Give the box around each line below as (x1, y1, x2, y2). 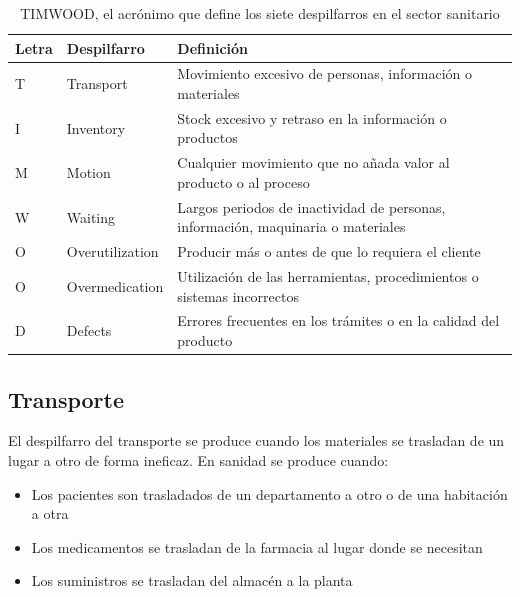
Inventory (66, 117, 126, 138)
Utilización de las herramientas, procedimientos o (177, 266, 479, 287)
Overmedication (66, 275, 164, 296)
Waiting (66, 206, 116, 227)
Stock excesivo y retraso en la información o (177, 107, 447, 128)
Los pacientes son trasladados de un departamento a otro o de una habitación (31, 483, 508, 504)
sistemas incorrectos (177, 285, 299, 306)
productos (177, 127, 238, 148)
